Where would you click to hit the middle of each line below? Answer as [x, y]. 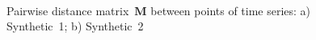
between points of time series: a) [231, 10]
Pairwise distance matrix [68, 10]
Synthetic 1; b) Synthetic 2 [75, 26]
